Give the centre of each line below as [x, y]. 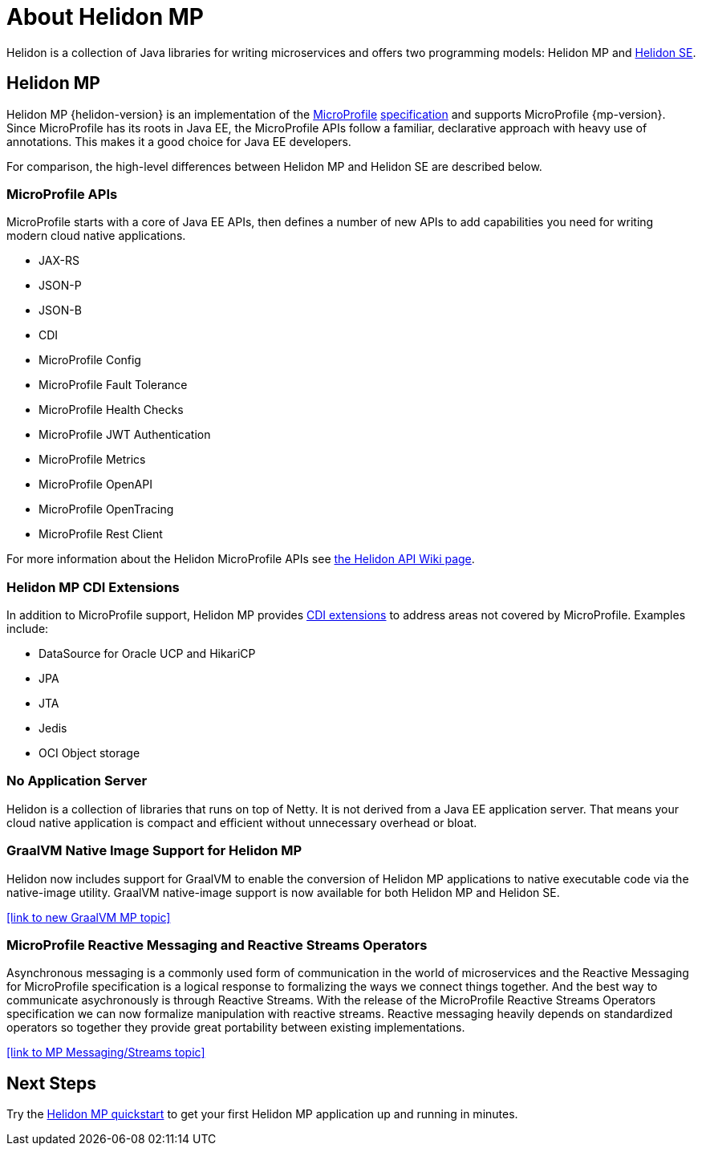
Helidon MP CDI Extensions [93, 587]
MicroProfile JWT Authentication [125, 435]
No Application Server [77, 781]
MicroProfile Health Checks [111, 410]
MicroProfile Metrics [92, 460]
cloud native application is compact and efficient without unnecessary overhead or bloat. [242, 822]
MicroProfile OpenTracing [106, 509]
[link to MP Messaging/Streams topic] [106, 1053]
